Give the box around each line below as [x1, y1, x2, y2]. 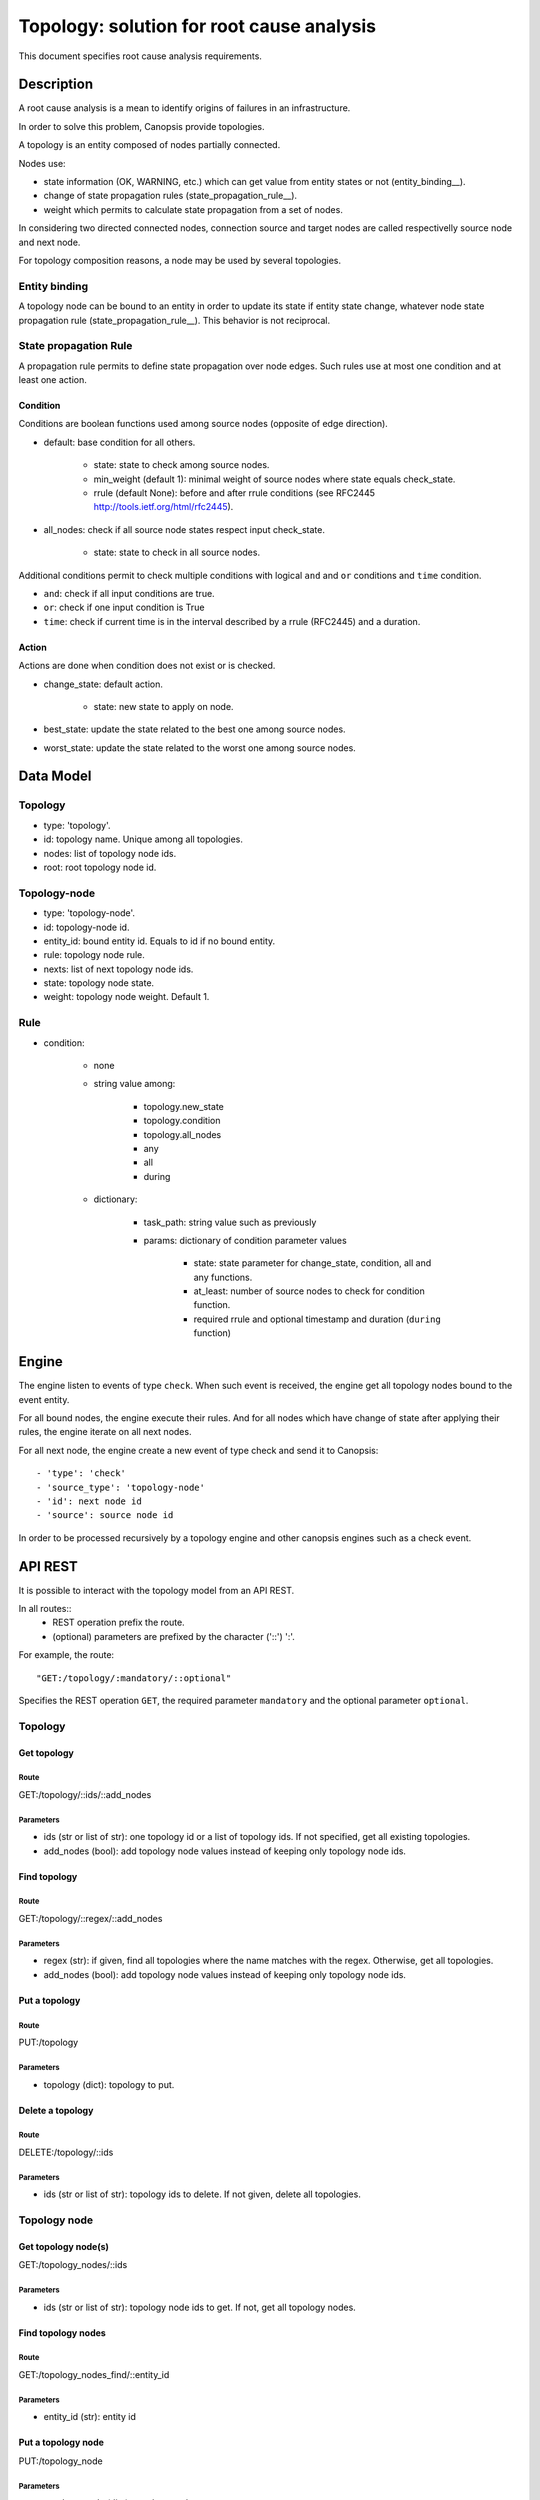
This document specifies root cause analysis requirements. [18, 50, 262, 62]
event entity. [18, 1393, 70, 1405]
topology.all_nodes [143, 1128, 222, 1140]
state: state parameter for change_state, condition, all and [193, 1257, 432, 1269]
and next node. [18, 236, 81, 248]
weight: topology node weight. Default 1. [43, 991, 210, 1003]
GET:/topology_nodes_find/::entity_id [18, 2368, 170, 2380]
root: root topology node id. [43, 861, 157, 873]
